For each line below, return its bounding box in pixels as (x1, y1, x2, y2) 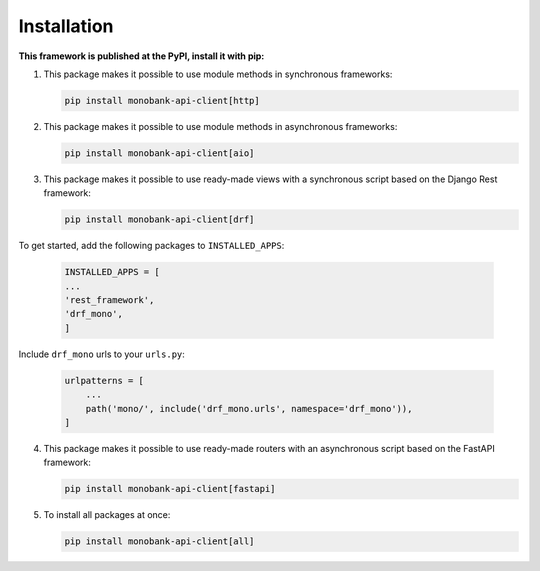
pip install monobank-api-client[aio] (64, 147, 255, 159)
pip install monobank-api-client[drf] (64, 214, 255, 225)
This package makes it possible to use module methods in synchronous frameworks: (43, 68, 393, 80)
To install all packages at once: (43, 509, 171, 521)
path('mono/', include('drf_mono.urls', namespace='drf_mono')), (85, 403, 413, 414)
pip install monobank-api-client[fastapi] (64, 483, 276, 495)
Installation (18, 15, 114, 37)
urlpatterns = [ (64, 375, 145, 386)
